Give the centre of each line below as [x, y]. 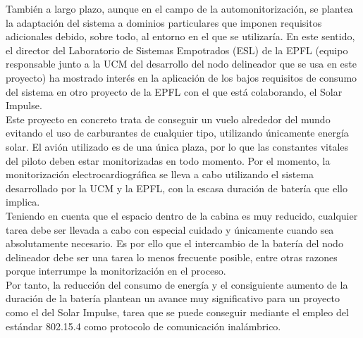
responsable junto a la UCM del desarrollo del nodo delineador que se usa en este [181, 64]
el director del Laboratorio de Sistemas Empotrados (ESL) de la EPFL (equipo [177, 50]
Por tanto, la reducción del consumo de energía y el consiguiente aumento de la [177, 284]
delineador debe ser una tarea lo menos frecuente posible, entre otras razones [172, 257]
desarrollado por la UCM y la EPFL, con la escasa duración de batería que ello [177, 188]
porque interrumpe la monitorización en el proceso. [116, 271]
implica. [23, 202]
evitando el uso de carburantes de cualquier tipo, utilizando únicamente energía [177, 133]
